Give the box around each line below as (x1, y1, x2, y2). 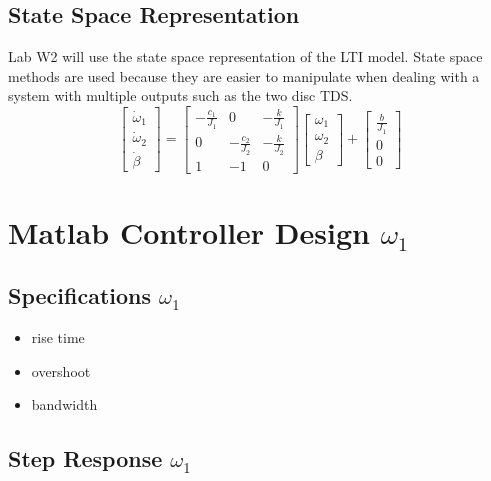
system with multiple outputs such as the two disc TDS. (8, 85, 353, 106)
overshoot (31, 360, 91, 381)
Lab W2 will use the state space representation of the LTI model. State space (8, 46, 483, 67)
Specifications (8, 280, 152, 311)
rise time (31, 327, 85, 348)
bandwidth (31, 394, 98, 415)
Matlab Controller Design (8, 211, 370, 252)
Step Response (8, 443, 163, 474)
